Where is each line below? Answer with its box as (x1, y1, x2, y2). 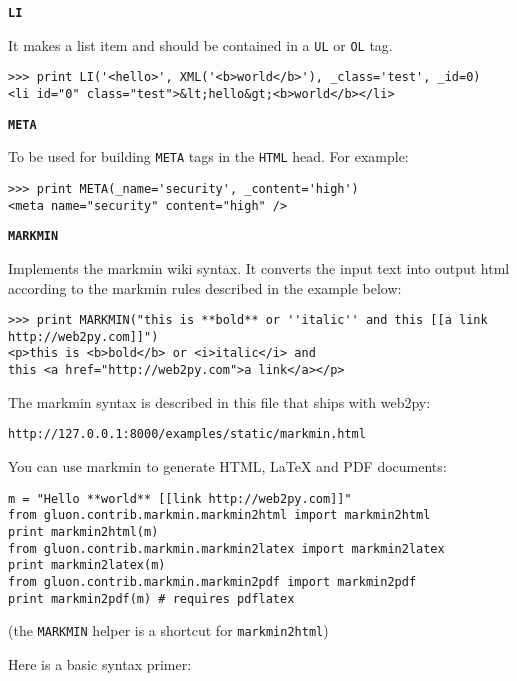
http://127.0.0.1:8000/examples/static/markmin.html (8, 427, 366, 442)
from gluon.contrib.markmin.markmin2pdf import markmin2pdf (8, 574, 417, 589)
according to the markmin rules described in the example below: (8, 277, 402, 298)
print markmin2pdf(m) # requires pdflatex (8, 591, 295, 606)
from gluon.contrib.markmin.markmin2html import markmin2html (8, 508, 431, 523)
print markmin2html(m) (8, 524, 159, 539)
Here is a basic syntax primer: (8, 653, 192, 674)
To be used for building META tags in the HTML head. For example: (8, 146, 409, 167)
